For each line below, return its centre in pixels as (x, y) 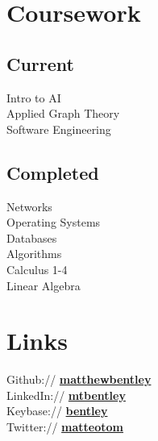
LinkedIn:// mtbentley (66, 395)
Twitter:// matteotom (65, 427)
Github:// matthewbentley (79, 379)
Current (40, 63)
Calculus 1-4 (37, 269)
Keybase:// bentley (57, 411)
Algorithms (34, 254)
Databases (32, 237)
